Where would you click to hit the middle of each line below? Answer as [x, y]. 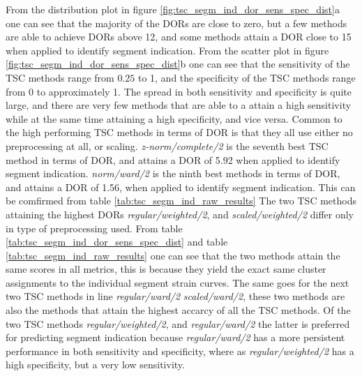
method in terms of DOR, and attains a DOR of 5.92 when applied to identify [173, 159]
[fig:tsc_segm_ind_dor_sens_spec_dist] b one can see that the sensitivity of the [178, 64]
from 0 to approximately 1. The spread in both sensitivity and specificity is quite [179, 91]
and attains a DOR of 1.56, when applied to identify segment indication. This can [181, 187]
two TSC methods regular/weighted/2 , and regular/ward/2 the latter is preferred [178, 323]
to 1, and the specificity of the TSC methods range [247, 77]
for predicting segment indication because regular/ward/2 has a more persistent [175, 337]
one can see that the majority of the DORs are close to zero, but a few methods [176, 23]
